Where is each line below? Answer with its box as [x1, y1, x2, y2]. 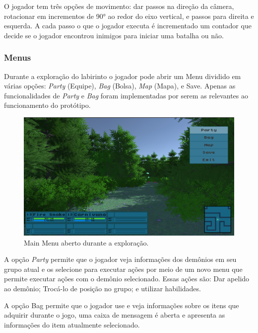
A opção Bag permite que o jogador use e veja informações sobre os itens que [4, 300, 239, 310]
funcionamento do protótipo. [4, 100, 91, 110]
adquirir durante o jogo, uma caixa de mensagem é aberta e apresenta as [4, 310, 225, 320]
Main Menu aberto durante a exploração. [24, 237, 149, 248]
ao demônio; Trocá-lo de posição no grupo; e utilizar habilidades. [4, 283, 201, 294]
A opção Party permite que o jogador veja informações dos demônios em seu [4, 254, 237, 264]
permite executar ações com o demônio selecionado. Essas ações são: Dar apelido [4, 273, 250, 284]
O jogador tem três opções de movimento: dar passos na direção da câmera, [4, 1, 234, 11]
